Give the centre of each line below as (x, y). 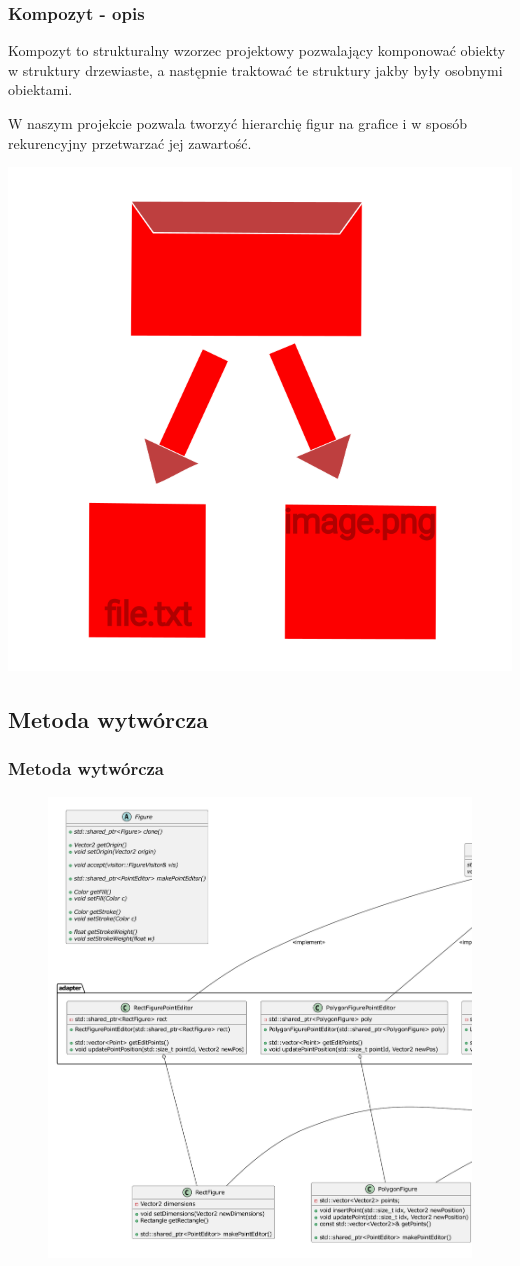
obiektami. (40, 89)
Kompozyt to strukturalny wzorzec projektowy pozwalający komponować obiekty (257, 50)
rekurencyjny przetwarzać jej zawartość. (130, 142)
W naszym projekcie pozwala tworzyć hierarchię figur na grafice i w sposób (237, 123)
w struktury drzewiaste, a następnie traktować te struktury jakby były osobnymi (255, 69)
